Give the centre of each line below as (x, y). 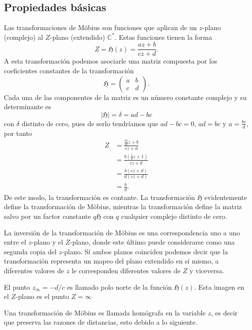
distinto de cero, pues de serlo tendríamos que (90, 123)
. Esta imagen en (219, 287)
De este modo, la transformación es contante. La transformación (99, 197)
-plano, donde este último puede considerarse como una (152, 242)
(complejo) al (24, 37)
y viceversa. (207, 271)
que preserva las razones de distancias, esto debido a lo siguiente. (101, 322)
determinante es (27, 107)
